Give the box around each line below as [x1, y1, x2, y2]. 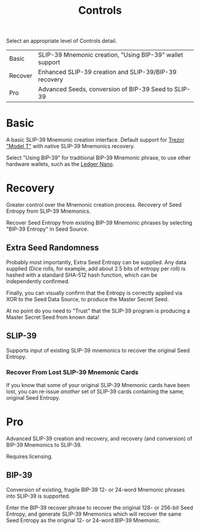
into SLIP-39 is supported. [6, 492, 70, 500]
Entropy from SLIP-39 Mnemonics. [6, 207, 91, 215]
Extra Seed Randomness [6, 243, 99, 253]
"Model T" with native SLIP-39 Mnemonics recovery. [6, 143, 135, 150]
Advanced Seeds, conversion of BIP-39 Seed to [37, 85, 173, 93]
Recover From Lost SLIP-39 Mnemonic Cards [6, 368, 139, 376]
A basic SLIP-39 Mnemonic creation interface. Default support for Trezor [6, 136, 185, 143]
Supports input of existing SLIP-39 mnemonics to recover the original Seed [6, 347, 190, 354]
